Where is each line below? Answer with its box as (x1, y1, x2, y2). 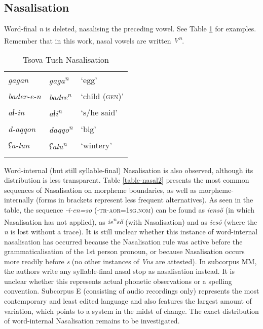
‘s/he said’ (81, 106, 118, 118)
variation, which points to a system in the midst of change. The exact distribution (4, 305, 259, 316)
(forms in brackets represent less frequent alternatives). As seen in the (36, 194, 253, 205)
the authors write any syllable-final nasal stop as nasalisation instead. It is (4, 266, 235, 276)
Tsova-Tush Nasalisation (23, 54, 109, 66)
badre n (49, 89, 71, 103)
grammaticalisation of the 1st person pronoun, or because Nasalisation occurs (4, 246, 245, 257)
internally (4, 194, 34, 205)
